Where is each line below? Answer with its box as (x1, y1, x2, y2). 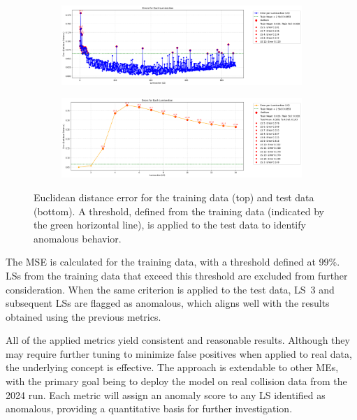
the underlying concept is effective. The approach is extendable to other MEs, (6, 360, 339, 375)
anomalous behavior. (34, 231, 122, 245)
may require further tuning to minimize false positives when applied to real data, (6, 346, 352, 361)
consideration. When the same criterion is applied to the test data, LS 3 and (6, 282, 335, 296)
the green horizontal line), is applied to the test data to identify (34, 217, 306, 232)
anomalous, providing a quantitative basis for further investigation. (6, 401, 293, 416)
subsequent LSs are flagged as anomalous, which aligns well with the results (6, 296, 330, 310)
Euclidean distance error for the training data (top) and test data (34, 189, 314, 204)
